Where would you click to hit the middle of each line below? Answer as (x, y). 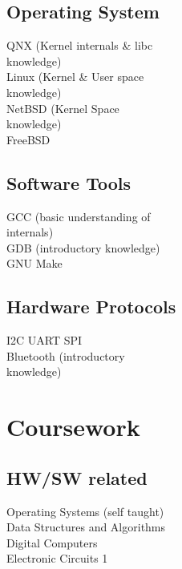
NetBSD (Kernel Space (63, 108)
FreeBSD (28, 139)
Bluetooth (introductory (66, 355)
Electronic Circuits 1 (57, 558)
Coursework (73, 427)
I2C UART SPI (44, 340)
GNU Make (34, 263)
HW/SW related (77, 477)
